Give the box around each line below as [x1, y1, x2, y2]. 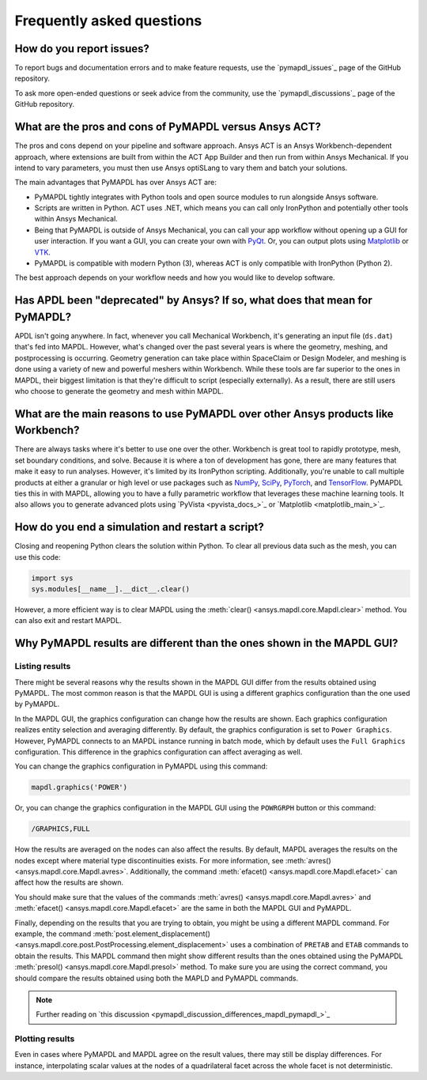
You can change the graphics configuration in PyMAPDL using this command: [14, 761, 268, 771]
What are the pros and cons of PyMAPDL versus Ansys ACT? [14, 120, 322, 134]
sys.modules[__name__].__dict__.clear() [31, 585, 190, 594]
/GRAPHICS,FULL [31, 825, 90, 833]
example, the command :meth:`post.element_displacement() [14, 929, 211, 938]
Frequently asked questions [14, 12, 202, 29]
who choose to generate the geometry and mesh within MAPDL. [14, 386, 224, 395]
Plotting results [14, 1033, 75, 1044]
